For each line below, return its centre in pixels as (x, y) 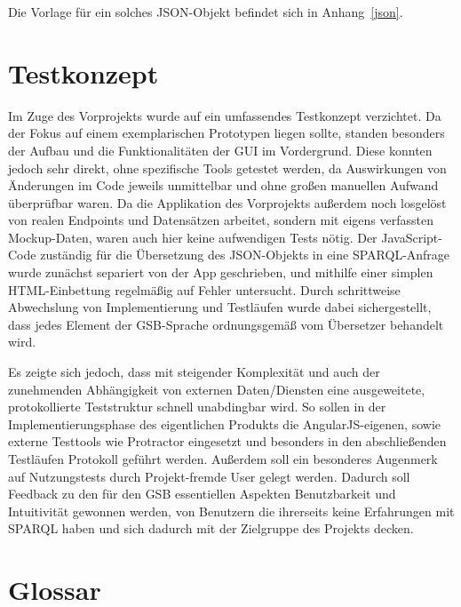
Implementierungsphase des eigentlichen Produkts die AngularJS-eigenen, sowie (225, 423)
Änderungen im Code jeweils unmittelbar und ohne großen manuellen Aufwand (223, 185)
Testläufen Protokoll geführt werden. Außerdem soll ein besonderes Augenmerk (223, 459)
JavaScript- (412, 237)
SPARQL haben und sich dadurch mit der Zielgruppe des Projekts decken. (211, 528)
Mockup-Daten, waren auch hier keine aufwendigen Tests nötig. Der (193, 237)
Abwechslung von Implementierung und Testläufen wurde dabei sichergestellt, (220, 307)
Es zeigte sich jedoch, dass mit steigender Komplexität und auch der (194, 372)
